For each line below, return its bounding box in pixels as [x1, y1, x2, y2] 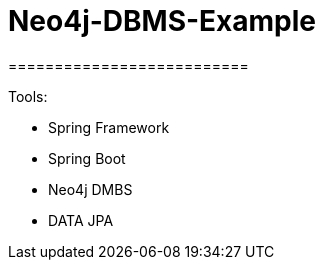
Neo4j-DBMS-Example [8, 4, 316, 38]
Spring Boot [48, 149, 126, 167]
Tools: [8, 87, 48, 105]
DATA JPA [48, 211, 114, 229]
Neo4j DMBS [48, 180, 133, 198]
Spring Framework [48, 118, 170, 136]
